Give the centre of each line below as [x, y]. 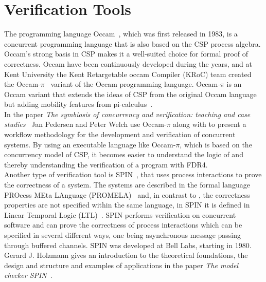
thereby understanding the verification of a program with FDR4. [106, 164]
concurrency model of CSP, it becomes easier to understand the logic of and [124, 154]
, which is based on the [216, 144]
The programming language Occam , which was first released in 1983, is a [121, 34]
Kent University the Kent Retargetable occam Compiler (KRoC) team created [128, 74]
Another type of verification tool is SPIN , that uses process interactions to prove [133, 174]
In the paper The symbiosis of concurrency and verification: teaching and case [127, 114]
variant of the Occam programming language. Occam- [135, 84]
